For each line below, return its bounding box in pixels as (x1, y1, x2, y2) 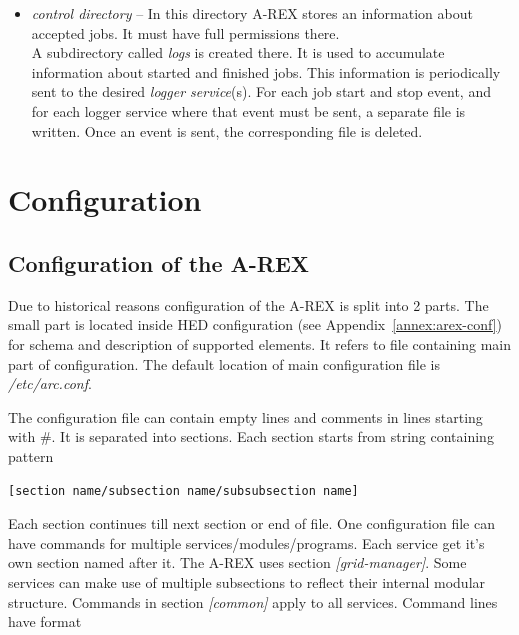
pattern (8, 445, 54, 466)
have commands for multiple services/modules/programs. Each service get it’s (8, 532, 485, 553)
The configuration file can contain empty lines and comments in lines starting (8, 406, 483, 427)
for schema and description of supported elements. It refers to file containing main (8, 333, 512, 354)
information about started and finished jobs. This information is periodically (31, 61, 501, 82)
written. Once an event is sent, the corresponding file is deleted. (31, 120, 423, 141)
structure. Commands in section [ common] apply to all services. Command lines (8, 591, 498, 612)
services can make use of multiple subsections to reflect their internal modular (8, 571, 486, 592)
